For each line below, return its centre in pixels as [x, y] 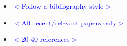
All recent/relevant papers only [69, 22]
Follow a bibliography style [63, 6]
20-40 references [46, 39]
